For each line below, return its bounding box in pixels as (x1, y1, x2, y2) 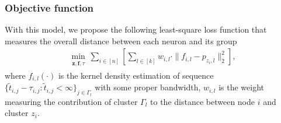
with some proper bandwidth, (95, 81, 201, 93)
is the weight (218, 81, 265, 93)
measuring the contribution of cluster (5, 95, 138, 107)
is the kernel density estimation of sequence (58, 69, 214, 81)
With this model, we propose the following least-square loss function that (5, 23, 267, 36)
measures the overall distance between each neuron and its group (5, 34, 237, 47)
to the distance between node (150, 95, 255, 107)
